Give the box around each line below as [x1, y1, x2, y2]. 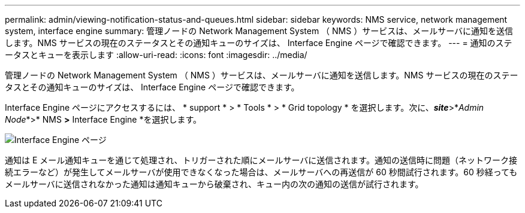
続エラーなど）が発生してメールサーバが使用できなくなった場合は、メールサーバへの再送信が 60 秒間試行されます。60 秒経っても [5, 167, 518, 177]
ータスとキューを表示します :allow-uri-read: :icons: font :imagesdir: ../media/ [5, 50, 307, 60]
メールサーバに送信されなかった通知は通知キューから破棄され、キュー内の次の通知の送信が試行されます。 [5, 179, 424, 189]
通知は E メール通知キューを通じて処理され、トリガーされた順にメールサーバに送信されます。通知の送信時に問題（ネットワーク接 [5, 155, 517, 165]
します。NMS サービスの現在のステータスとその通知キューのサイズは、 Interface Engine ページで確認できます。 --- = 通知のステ [5, 38, 512, 48]
